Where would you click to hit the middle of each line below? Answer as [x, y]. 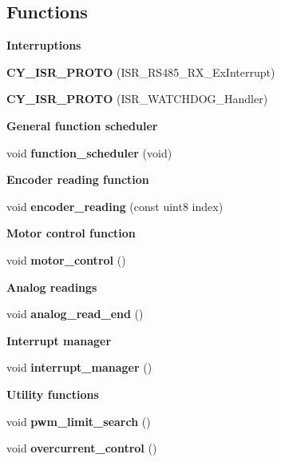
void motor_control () [66, 259]
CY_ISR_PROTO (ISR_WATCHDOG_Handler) [137, 99]
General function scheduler [82, 125]
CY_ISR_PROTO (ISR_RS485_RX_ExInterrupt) [141, 72]
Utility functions [53, 394]
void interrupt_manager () [79, 367]
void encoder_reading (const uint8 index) [115, 206]
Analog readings [52, 287]
